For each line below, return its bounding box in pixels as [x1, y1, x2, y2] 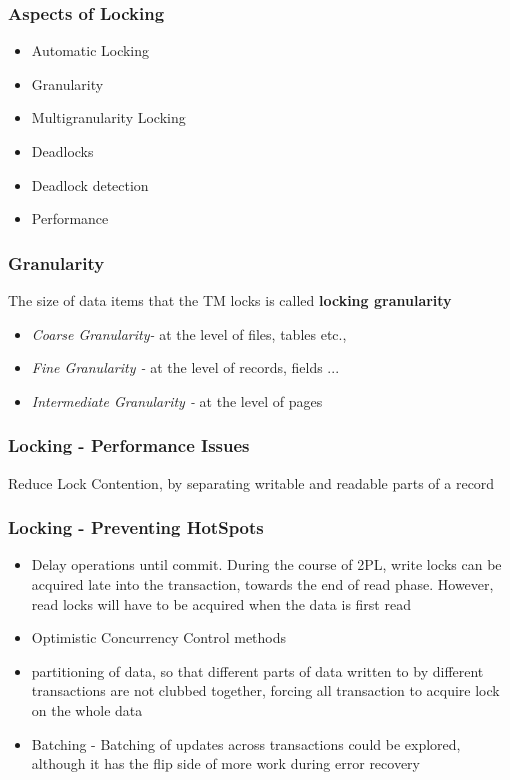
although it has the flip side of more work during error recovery [31, 753, 421, 774]
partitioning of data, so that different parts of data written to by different [31, 660, 484, 681]
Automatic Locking [31, 40, 150, 61]
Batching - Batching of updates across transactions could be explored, [31, 733, 461, 754]
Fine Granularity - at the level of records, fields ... [31, 357, 340, 378]
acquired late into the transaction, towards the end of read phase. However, [31, 574, 494, 594]
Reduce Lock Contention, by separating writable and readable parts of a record [8, 472, 495, 493]
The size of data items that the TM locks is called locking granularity [8, 290, 452, 310]
